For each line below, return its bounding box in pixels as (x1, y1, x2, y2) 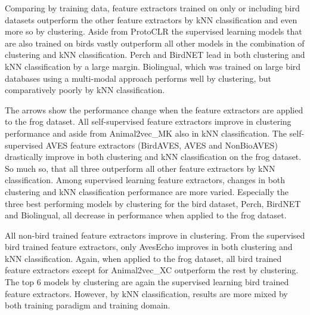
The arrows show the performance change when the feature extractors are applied (5, 103, 303, 116)
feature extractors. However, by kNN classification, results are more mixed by (5, 287, 288, 299)
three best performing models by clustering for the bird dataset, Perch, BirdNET (5, 197, 301, 209)
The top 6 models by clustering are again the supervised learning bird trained (5, 276, 289, 288)
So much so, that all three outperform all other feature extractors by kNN (5, 162, 275, 174)
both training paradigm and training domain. (5, 299, 170, 311)
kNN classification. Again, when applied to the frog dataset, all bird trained (5, 252, 282, 264)
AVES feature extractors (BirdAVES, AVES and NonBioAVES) (45, 138, 278, 151)
